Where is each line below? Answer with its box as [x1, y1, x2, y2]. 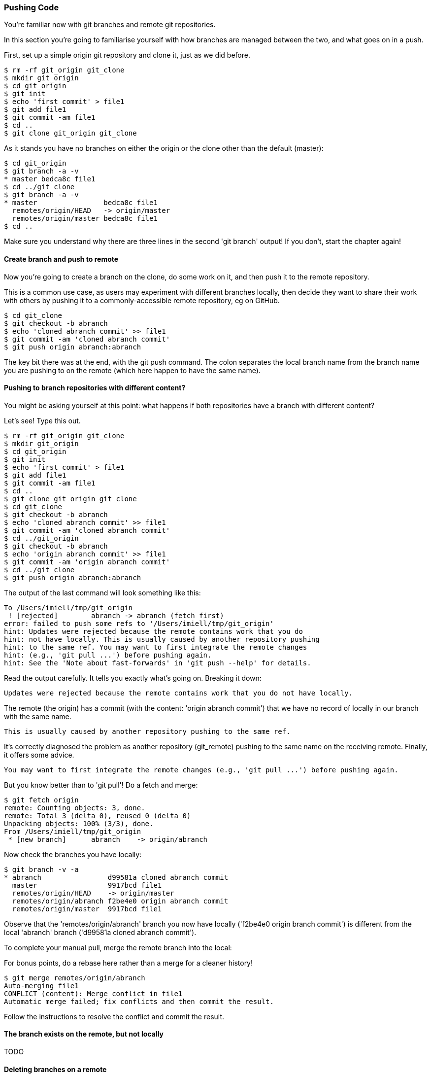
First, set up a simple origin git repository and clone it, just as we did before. [4, 51, 250, 60]
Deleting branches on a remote [4, 1065, 107, 1074]
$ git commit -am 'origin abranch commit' [4, 557, 170, 566]
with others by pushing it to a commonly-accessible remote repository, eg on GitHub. [4, 296, 280, 305]
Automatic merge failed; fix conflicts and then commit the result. [4, 997, 274, 1006]
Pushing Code [4, 2, 59, 12]
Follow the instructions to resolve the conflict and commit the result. [4, 1012, 225, 1021]
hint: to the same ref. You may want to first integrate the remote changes [4, 643, 307, 651]
